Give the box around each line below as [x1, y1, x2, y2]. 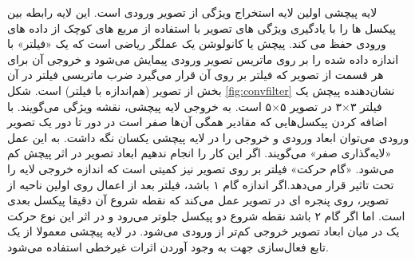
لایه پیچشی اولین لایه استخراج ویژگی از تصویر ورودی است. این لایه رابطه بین [7, 4, 377, 20]
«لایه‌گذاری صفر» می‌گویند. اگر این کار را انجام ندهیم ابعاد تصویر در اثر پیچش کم [7, 144, 392, 161]
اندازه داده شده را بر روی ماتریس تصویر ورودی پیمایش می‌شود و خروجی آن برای [7, 50, 399, 67]
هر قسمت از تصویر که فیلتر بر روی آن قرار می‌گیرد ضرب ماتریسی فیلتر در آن [7, 66, 384, 83]
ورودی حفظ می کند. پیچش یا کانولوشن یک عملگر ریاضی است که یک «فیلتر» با [7, 35, 386, 52]
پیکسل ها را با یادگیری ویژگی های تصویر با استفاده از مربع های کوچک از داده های [7, 19, 396, 36]
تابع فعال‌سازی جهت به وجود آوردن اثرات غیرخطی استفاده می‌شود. [7, 238, 329, 255]
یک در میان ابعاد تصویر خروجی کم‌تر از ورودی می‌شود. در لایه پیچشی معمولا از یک [7, 223, 400, 239]
